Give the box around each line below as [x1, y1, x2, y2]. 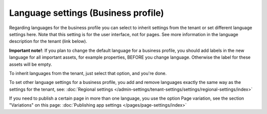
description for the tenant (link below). [9, 38, 88, 44]
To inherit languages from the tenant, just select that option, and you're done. [9, 70, 167, 76]
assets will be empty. [9, 61, 52, 67]
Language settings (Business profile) [9, 7, 164, 18]
